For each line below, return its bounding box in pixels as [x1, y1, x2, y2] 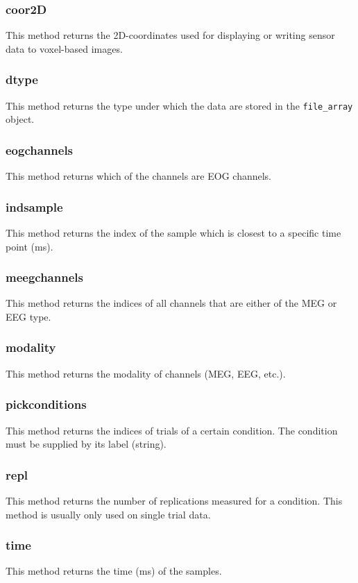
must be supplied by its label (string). [6, 437, 167, 451]
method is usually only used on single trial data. [6, 507, 211, 521]
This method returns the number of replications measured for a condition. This [6, 493, 343, 507]
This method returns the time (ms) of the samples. [6, 564, 222, 578]
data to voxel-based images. [6, 41, 123, 56]
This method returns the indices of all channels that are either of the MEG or [6, 296, 337, 310]
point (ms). [6, 239, 53, 253]
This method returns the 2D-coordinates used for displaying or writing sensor [6, 28, 335, 42]
